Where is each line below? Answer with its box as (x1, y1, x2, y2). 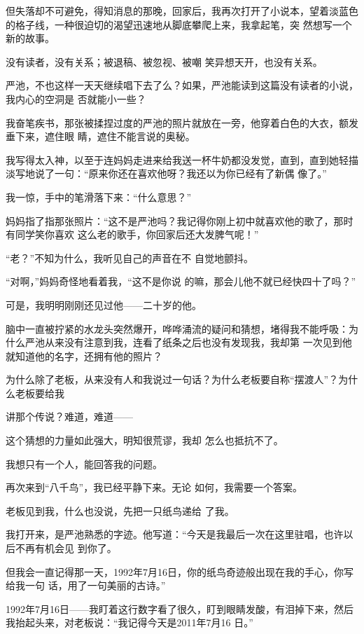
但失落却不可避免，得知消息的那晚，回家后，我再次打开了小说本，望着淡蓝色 (6, 4, 358, 18)
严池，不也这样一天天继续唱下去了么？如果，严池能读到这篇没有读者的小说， (6, 78, 358, 92)
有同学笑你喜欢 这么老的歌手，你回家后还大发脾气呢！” (6, 227, 259, 242)
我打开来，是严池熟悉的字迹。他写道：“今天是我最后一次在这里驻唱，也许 (6, 527, 344, 542)
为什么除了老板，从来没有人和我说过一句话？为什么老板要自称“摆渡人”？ (6, 372, 339, 387)
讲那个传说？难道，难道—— (6, 409, 133, 424)
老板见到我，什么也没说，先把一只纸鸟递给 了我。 (6, 503, 234, 518)
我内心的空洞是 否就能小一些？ (6, 91, 146, 106)
